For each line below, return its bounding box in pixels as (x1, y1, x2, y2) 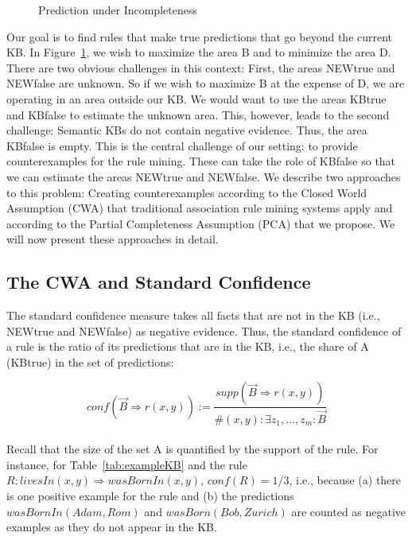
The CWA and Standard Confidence (6, 270, 311, 294)
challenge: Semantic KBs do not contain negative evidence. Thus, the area (6, 122, 367, 138)
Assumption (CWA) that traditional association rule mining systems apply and (6, 200, 393, 216)
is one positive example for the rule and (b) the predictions (6, 487, 294, 503)
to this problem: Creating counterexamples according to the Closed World (6, 184, 367, 200)
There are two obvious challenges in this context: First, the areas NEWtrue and (6, 59, 395, 76)
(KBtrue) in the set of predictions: (6, 353, 174, 370)
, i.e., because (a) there (289, 472, 402, 488)
